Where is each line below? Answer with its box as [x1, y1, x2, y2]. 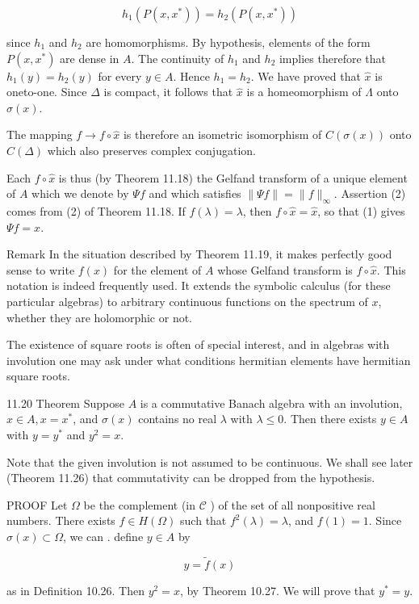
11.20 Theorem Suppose [6, 394, 124, 411]
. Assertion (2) [333, 185, 406, 202]
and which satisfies [149, 185, 241, 202]
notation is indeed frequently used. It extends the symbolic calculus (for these [6, 277, 391, 294]
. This [376, 261, 406, 278]
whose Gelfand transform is [217, 261, 353, 278]
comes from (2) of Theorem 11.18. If [6, 202, 186, 219]
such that [180, 512, 227, 529]
